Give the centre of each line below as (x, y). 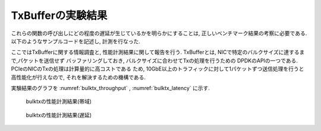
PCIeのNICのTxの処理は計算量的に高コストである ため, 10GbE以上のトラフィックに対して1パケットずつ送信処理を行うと (158, 69)
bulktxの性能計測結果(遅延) (59, 115)
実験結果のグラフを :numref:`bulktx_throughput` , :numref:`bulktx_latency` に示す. (111, 88)
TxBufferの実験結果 (59, 15)
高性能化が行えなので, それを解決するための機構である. (78, 77)
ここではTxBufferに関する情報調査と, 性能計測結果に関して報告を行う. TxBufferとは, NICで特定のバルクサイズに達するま (158, 52)
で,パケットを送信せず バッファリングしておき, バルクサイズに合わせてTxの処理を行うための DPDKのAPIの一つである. (155, 60)
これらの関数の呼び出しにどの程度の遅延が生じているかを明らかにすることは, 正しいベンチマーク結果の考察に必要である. (159, 33)
